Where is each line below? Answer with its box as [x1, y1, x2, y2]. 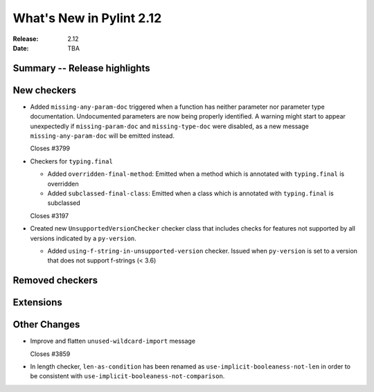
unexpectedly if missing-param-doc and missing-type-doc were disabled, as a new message [30, 122, 310, 130]
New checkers [12, 84, 76, 96]
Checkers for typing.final [30, 157, 114, 166]
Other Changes [12, 319, 80, 330]
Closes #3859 [30, 350, 71, 358]
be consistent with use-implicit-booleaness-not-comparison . [30, 372, 225, 380]
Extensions [12, 296, 62, 308]
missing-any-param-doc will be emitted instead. [30, 132, 175, 140]
